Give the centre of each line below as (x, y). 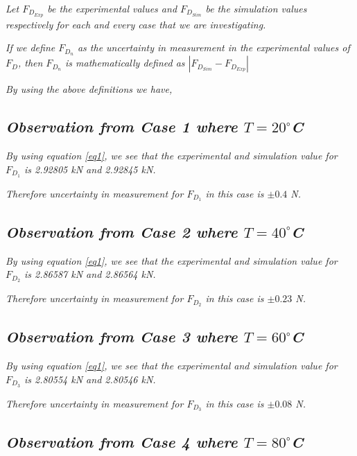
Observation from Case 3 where (122, 336)
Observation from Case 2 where (122, 231)
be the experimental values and (112, 8)
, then (30, 63)
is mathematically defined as (125, 63)
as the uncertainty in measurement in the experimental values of (214, 47)
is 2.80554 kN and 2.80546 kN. (90, 379)
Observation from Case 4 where (122, 441)
